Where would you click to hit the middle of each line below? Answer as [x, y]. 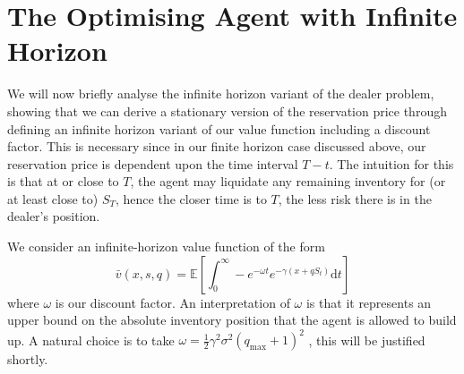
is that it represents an [369, 302]
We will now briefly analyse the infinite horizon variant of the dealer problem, [221, 93]
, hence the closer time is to [191, 198]
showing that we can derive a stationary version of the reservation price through [227, 110]
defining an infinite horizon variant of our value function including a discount [219, 128]
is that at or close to [63, 181]
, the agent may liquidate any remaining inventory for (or [288, 181]
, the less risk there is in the [355, 198]
